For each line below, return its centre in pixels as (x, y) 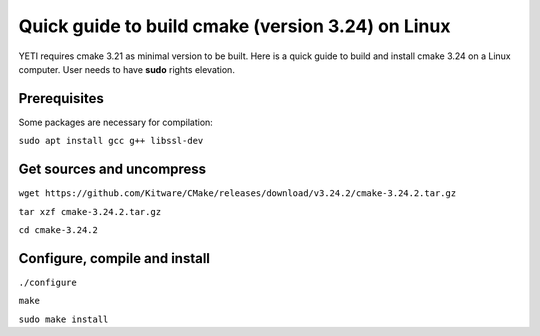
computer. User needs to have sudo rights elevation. (126, 69)
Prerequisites (61, 98)
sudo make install (63, 319)
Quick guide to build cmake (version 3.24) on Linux (234, 26)
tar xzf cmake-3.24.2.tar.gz (90, 211)
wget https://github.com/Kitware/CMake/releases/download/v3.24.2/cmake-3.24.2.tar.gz (237, 193)
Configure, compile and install (114, 258)
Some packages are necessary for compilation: (116, 122)
